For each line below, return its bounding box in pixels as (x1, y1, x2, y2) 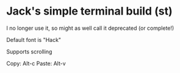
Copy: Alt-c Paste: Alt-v (6, 60, 66, 67)
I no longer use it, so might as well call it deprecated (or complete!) (6, 24, 175, 32)
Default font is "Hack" (6, 36, 62, 43)
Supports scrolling (6, 47, 52, 55)
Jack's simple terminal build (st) (6, 4, 173, 18)
